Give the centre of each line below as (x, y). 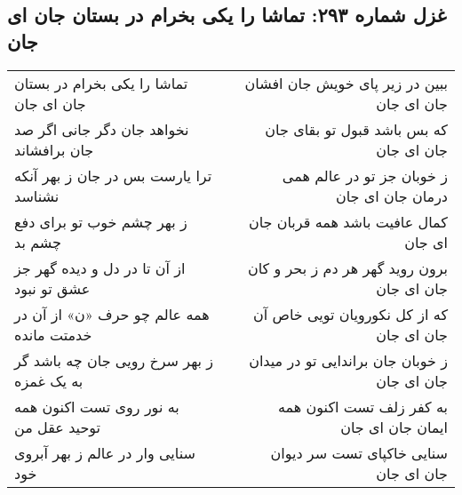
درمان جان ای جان (391, 196)
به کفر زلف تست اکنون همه (363, 406)
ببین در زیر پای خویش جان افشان (346, 83)
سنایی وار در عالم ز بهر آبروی (105, 452)
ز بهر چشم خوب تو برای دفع (101, 221)
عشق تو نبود (52, 288)
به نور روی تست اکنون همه (97, 406)
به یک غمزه (49, 380)
